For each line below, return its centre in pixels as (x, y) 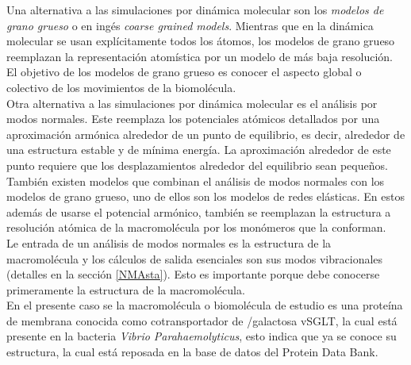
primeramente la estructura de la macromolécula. (126, 289)
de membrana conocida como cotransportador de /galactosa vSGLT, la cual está (202, 320)
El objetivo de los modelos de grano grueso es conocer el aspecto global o (184, 72)
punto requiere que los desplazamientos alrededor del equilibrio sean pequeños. (197, 165)
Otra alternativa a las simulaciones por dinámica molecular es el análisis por (192, 103)
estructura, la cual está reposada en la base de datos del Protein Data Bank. (192, 352)
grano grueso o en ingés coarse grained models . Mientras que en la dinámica (190, 25)
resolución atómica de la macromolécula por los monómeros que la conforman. (196, 227)
